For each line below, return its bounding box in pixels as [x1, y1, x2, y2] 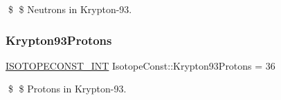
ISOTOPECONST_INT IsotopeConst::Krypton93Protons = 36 [6, 58, 275, 72]
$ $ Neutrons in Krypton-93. [8, 2, 132, 16]
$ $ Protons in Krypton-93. [8, 81, 127, 96]
